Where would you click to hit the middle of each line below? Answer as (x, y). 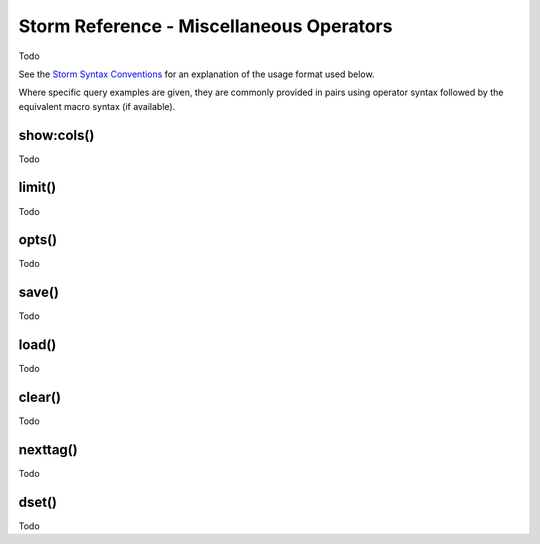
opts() (38, 240)
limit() (37, 187)
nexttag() (48, 449)
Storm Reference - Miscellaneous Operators (205, 26)
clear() (40, 397)
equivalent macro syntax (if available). (97, 106)
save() (39, 292)
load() (37, 345)
